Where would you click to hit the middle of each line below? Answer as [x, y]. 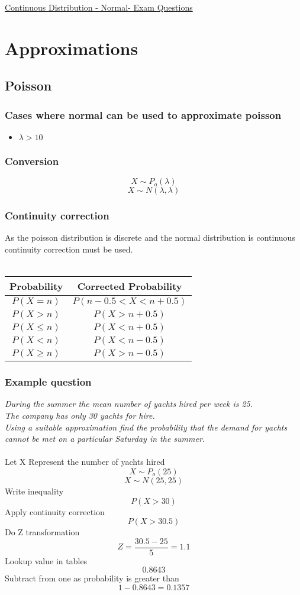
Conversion [32, 161]
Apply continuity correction [55, 511]
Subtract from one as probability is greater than [92, 578]
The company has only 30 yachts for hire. [80, 415]
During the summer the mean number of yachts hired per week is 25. [129, 404]
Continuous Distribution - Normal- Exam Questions [99, 7]
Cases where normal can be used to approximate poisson [143, 114]
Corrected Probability [130, 286]
